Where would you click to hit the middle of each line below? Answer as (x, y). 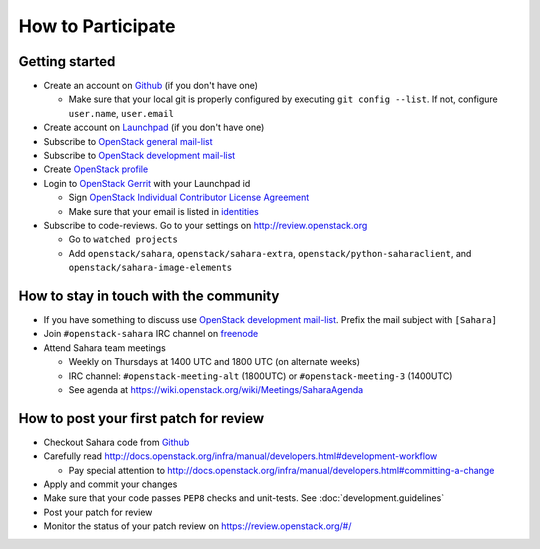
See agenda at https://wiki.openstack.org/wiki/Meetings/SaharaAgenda (216, 389)
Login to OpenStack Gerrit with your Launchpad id (147, 183)
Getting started (67, 61)
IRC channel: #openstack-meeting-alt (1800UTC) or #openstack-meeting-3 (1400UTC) (260, 376)
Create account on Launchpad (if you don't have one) (154, 127)
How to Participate (97, 26)
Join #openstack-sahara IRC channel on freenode (151, 334)
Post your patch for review (98, 512)
